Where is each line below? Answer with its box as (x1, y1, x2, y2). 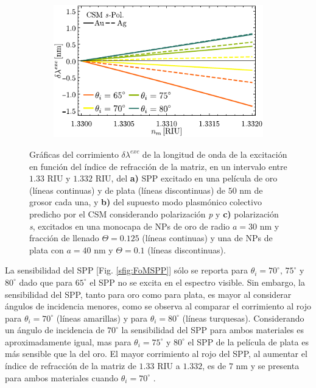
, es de (202, 359, 226, 372)
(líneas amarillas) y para (56, 311, 148, 324)
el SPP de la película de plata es (188, 335, 309, 348)
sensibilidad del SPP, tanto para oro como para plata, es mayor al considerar (5, 287, 292, 300)
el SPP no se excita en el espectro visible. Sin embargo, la (90, 275, 305, 288)
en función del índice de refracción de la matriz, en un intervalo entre (29, 160, 287, 172)
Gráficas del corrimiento (29, 147, 119, 160)
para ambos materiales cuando (5, 371, 119, 384)
